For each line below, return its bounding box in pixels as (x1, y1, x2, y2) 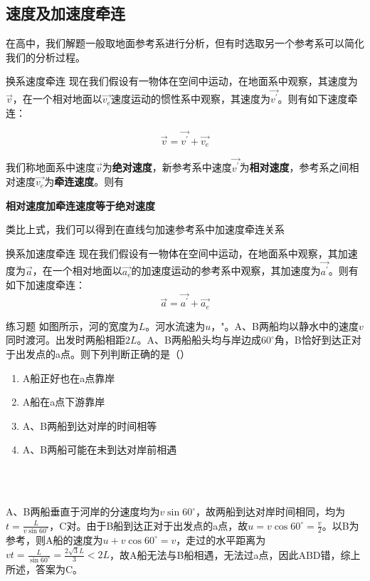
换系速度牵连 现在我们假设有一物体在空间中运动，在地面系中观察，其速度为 (6, 73, 358, 88)
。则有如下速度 (277, 91, 348, 106)
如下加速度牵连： (6, 277, 85, 292)
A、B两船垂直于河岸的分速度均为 (6, 504, 160, 519)
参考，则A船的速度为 (6, 532, 103, 547)
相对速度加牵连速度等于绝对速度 (6, 197, 155, 212)
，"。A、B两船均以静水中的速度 (211, 318, 359, 333)
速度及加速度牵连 (6, 2, 125, 24)
